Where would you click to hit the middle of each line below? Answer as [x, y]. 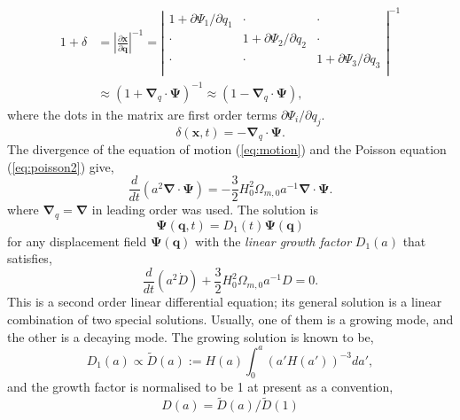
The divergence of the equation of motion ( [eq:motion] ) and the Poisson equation [227, 149]
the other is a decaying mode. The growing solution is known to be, [191, 336]
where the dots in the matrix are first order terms [142, 114]
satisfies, [30, 258]
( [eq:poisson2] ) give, [61, 166]
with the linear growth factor [273, 241]
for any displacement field [77, 241]
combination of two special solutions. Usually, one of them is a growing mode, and [230, 319]
